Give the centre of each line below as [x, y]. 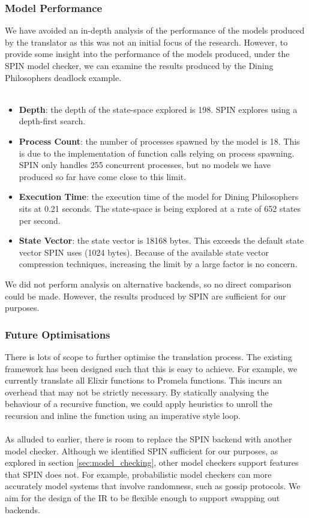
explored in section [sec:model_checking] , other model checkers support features [152, 462]
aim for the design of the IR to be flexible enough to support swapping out [142, 498]
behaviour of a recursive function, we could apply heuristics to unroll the [139, 404]
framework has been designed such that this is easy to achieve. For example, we [151, 368]
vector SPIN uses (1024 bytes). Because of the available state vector [144, 252]
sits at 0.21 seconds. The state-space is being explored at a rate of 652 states [160, 208]
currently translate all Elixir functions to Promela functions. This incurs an [143, 380]
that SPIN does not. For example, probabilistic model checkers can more [138, 474]
